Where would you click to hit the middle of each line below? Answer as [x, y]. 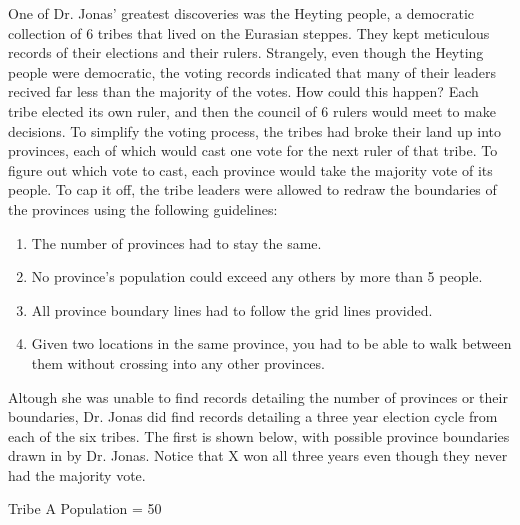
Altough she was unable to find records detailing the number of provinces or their [258, 396]
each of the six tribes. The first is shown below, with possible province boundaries [259, 435]
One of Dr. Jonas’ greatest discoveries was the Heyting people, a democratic [241, 13]
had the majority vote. [77, 474]
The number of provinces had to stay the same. [176, 242]
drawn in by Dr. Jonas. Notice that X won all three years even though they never [258, 455]
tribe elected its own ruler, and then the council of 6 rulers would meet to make [252, 110]
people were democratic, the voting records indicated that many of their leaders [252, 71]
